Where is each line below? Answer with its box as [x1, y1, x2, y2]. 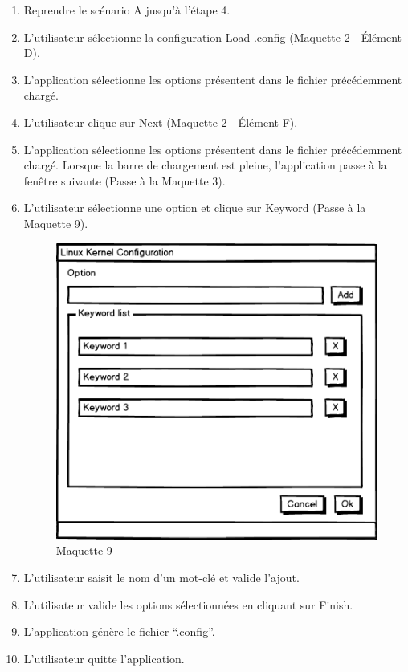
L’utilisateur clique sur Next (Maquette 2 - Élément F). [23, 113, 298, 130]
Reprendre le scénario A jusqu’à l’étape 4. [23, 2, 231, 18]
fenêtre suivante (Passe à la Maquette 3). [23, 172, 226, 189]
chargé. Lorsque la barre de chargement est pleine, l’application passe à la [23, 157, 387, 173]
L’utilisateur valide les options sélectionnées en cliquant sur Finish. [23, 596, 353, 613]
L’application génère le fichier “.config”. [23, 623, 215, 640]
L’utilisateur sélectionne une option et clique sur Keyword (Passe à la [23, 199, 366, 216]
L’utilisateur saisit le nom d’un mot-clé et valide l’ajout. [23, 568, 300, 585]
